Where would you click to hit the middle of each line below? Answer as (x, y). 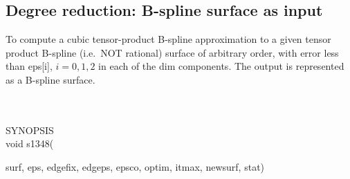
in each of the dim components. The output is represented (221, 66)
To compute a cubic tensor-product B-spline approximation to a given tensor (168, 39)
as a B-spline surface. (50, 79)
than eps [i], (29, 66)
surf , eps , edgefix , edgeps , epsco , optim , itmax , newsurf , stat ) (135, 166)
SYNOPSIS (30, 130)
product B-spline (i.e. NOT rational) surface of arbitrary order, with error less (172, 52)
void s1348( (30, 143)
